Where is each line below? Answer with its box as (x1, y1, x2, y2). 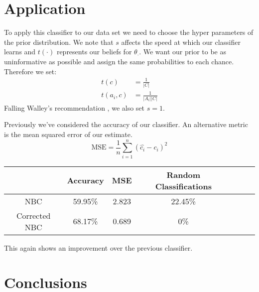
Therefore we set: (4, 66, 57, 76)
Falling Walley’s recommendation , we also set (4, 102, 145, 113)
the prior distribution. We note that (4, 36, 114, 47)
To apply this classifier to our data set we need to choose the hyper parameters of (4, 27, 254, 37)
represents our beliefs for (56, 46, 132, 57)
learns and (4, 46, 36, 57)
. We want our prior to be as (139, 46, 226, 57)
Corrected (16, 209, 51, 221)
